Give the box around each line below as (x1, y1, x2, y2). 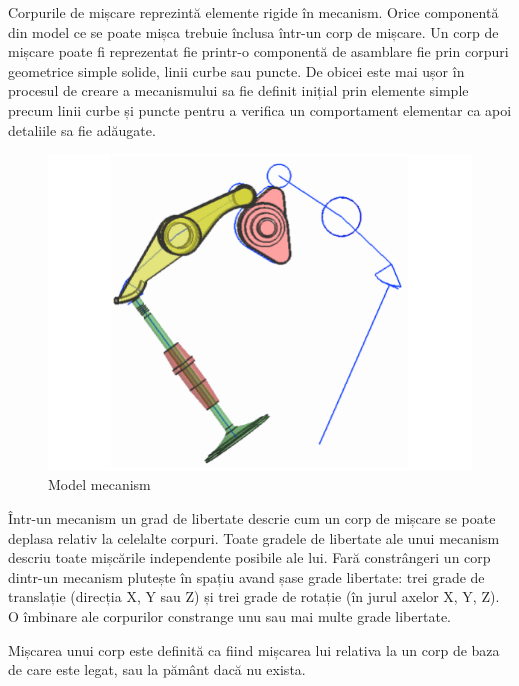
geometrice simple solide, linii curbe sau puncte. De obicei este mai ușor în (8, 60, 465, 81)
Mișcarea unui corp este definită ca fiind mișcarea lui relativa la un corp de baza (8, 639, 500, 660)
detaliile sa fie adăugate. (8, 119, 156, 140)
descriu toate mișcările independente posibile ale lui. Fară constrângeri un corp (8, 547, 491, 568)
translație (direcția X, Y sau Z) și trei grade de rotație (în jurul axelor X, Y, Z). (8, 586, 500, 607)
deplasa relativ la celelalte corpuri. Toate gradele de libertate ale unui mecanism (8, 527, 500, 548)
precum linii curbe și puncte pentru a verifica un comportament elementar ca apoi (8, 99, 512, 120)
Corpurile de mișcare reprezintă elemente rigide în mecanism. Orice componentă (8, 2, 499, 22)
